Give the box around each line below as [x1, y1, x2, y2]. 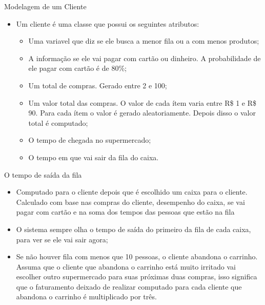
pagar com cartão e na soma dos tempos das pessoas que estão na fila [16, 206, 235, 217]
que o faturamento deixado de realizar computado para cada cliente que [16, 281, 242, 292]
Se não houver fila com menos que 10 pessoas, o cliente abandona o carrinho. [16, 251, 258, 262]
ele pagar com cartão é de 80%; [28, 63, 127, 73]
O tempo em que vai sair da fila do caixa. [28, 151, 159, 162]
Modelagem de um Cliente [4, 1, 87, 11]
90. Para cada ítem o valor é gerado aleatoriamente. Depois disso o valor [28, 107, 256, 118]
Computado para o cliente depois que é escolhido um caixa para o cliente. [16, 186, 248, 197]
